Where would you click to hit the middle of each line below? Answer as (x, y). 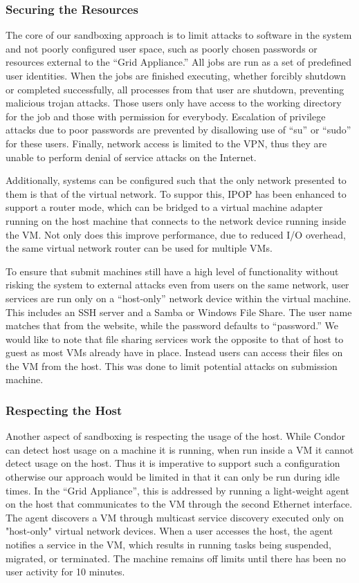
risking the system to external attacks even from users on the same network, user (177, 285)
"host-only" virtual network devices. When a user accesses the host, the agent (169, 531)
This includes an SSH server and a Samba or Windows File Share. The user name (179, 312)
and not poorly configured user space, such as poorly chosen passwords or (162, 48)
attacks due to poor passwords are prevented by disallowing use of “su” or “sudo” (178, 130)
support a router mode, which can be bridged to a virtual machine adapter (164, 207)
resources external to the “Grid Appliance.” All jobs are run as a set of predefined (179, 62)
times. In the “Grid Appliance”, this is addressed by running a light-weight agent (177, 490)
